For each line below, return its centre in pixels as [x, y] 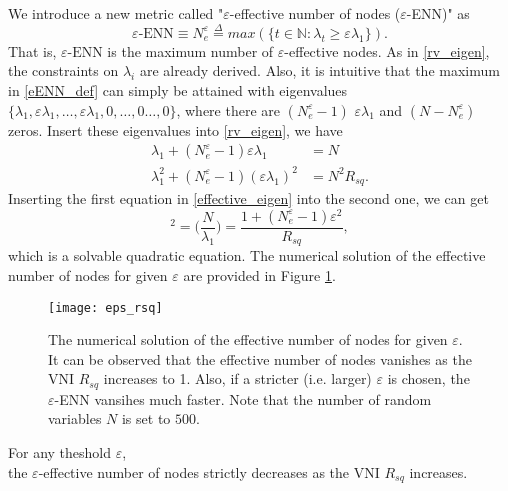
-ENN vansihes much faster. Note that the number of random [243, 398]
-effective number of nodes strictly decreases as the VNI [209, 471]
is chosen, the [428, 378]
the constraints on [63, 70]
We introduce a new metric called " [116, 13]
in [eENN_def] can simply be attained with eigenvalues [178, 90]
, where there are [228, 109]
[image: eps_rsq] [105, 307]
